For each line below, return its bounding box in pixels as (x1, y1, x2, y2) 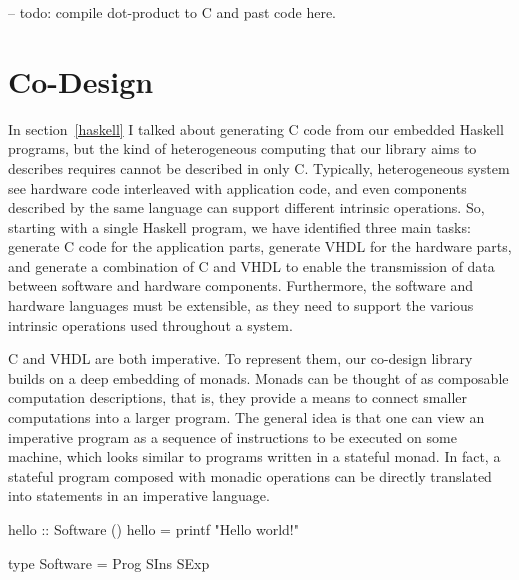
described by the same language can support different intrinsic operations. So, (8, 197, 485, 218)
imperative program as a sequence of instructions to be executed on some (8, 426, 457, 447)
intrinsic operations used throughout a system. (8, 314, 293, 335)
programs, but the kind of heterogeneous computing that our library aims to (8, 138, 477, 159)
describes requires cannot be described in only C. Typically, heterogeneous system (8, 157, 510, 178)
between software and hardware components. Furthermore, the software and (8, 275, 474, 296)
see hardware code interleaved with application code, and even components (8, 177, 467, 198)
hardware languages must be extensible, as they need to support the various (8, 295, 474, 316)
